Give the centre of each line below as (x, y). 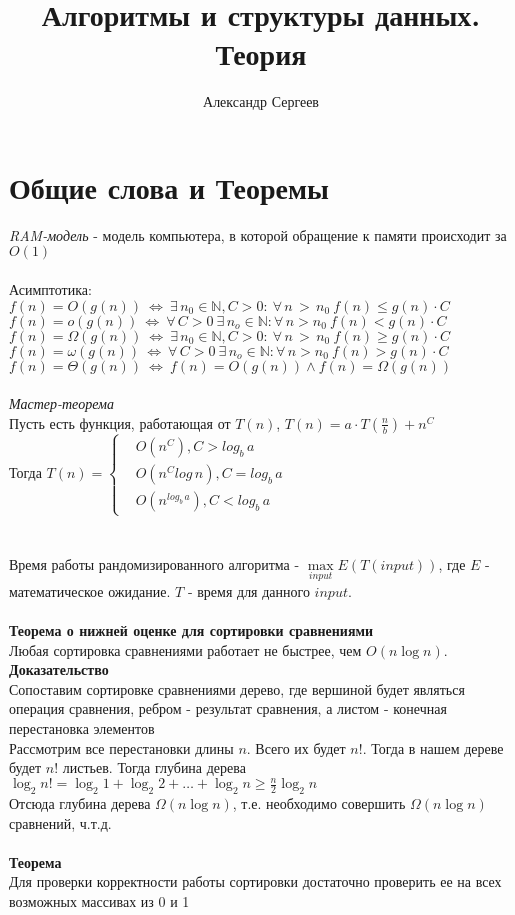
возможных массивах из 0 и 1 (99, 901)
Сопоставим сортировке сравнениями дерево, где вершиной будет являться (237, 688)
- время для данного (248, 590)
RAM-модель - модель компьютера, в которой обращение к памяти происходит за (258, 234)
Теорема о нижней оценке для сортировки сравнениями (191, 629)
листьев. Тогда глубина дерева (154, 767)
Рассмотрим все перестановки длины (121, 747)
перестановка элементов (82, 727)
